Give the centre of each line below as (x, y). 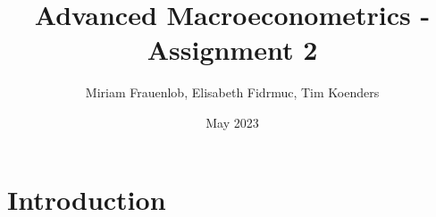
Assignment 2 (232, 50)
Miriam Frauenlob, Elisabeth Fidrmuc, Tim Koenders (232, 92)
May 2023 (232, 122)
